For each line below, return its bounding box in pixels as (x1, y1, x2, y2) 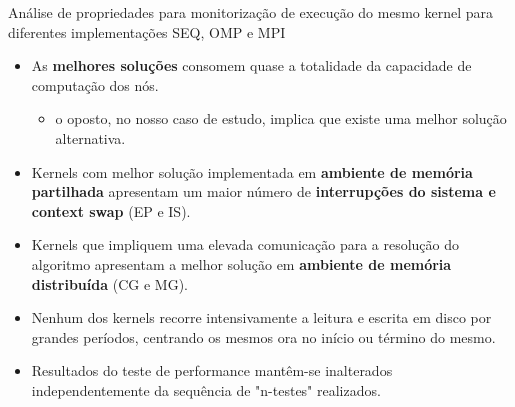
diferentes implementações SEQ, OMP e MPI (8, 21, 286, 42)
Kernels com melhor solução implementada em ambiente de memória (31, 161, 473, 182)
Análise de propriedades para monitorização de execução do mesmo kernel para (8, 2, 493, 22)
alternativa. (55, 127, 126, 148)
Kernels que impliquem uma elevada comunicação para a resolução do (31, 234, 460, 255)
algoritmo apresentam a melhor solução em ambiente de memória (31, 253, 452, 274)
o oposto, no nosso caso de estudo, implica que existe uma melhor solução (55, 108, 507, 129)
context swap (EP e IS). (31, 200, 191, 221)
